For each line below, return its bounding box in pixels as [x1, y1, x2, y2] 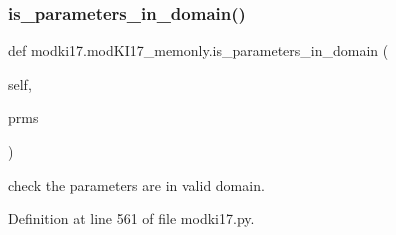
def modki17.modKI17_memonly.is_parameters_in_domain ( [8, 40, 389, 61]
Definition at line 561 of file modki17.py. [8, 208, 255, 229]
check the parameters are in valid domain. [8, 174, 265, 195]
